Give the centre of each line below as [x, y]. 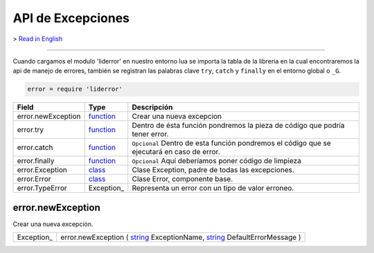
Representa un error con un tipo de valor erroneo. [213, 188]
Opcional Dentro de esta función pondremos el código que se [232, 143]
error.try [30, 130]
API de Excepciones [71, 18]
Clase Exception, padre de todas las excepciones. [213, 170]
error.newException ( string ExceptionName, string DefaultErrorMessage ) [180, 237]
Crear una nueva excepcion [177, 116]
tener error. [150, 134]
